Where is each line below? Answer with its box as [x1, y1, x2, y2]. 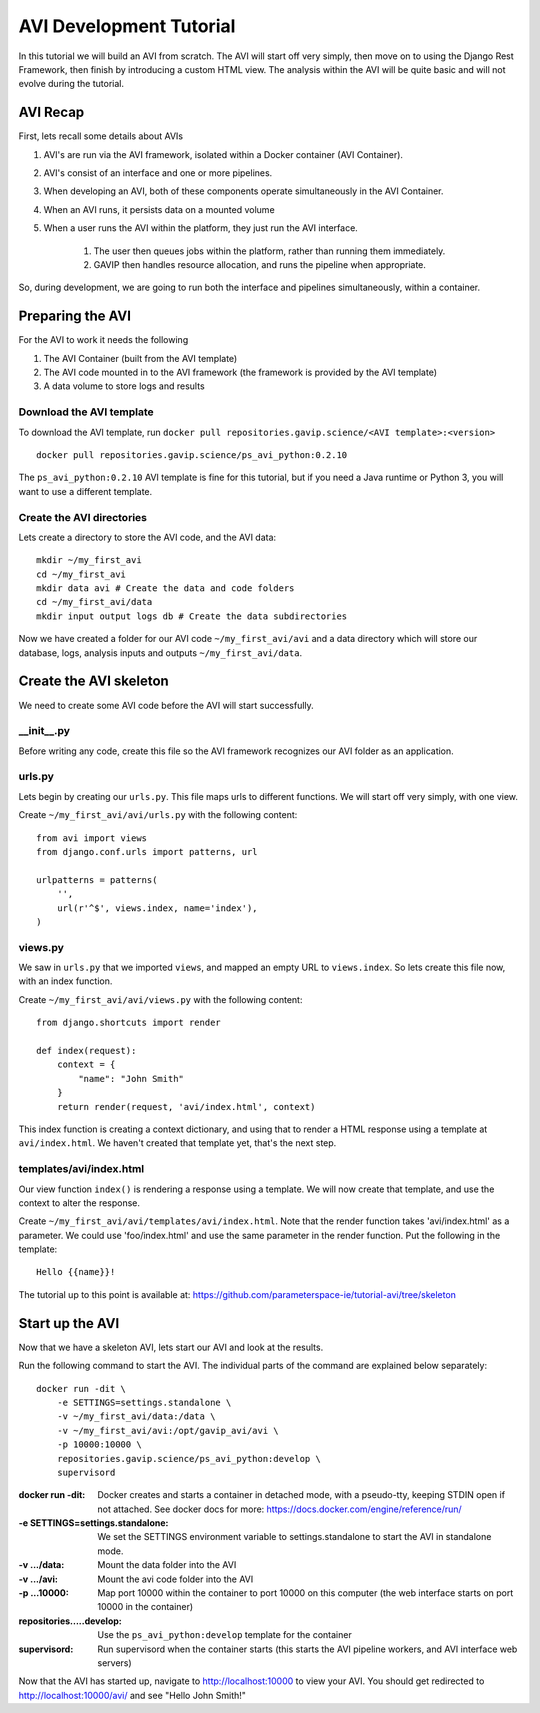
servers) [97, 1656, 132, 1669]
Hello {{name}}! [36, 1266, 116, 1278]
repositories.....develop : [18, 1615, 122, 1627]
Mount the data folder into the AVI [97, 1559, 237, 1571]
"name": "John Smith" [78, 1073, 185, 1084]
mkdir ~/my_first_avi [36, 555, 142, 566]
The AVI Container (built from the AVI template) [43, 352, 238, 364]
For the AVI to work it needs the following [18, 334, 189, 346]
